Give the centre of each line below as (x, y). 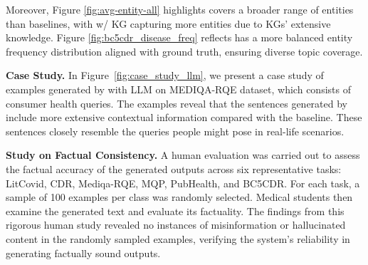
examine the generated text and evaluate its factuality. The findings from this (175, 211)
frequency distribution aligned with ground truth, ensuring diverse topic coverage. (184, 51)
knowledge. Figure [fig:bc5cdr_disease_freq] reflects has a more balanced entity (179, 37)
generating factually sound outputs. (83, 253)
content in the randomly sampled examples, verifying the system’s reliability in (178, 238)
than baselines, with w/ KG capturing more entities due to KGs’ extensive (168, 23)
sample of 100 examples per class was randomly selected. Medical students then (179, 197)
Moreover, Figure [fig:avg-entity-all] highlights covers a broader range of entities (180, 9)
